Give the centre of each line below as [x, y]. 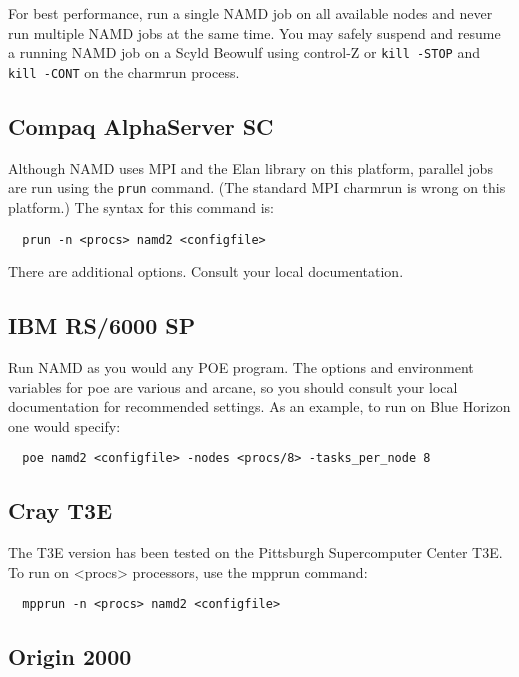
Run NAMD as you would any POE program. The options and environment [241, 367]
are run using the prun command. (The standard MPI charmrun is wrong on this [257, 187]
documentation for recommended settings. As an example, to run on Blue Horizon [259, 406]
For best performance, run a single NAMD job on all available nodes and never [250, 13]
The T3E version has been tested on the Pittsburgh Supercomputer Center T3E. [255, 552]
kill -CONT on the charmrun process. [124, 71]
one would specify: [64, 425]
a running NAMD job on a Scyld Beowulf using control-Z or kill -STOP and [244, 52]
